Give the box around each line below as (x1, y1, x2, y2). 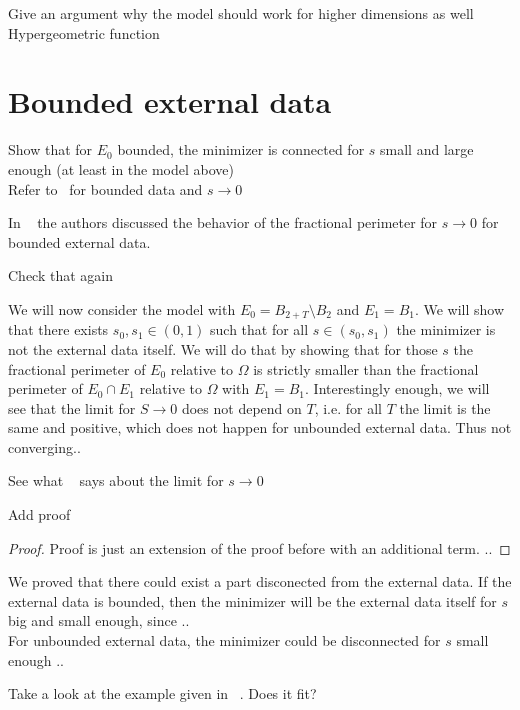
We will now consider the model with (8, 298, 236, 319)
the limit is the (399, 397, 491, 418)
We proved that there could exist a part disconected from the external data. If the (8, 571, 512, 592)
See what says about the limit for (8, 470, 224, 491)
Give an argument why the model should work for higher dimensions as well (8, 3, 474, 23)
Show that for (8, 139, 93, 160)
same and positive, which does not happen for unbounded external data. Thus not (8, 417, 512, 438)
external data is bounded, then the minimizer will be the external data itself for (8, 590, 497, 611)
